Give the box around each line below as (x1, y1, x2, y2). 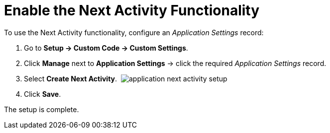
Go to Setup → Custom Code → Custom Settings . (24, 43, 188, 52)
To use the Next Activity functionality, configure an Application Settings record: (4, 28, 264, 37)
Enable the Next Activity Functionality (4, 2, 260, 19)
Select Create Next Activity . (24, 74, 117, 83)
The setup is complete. (4, 105, 79, 114)
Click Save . (24, 89, 61, 98)
